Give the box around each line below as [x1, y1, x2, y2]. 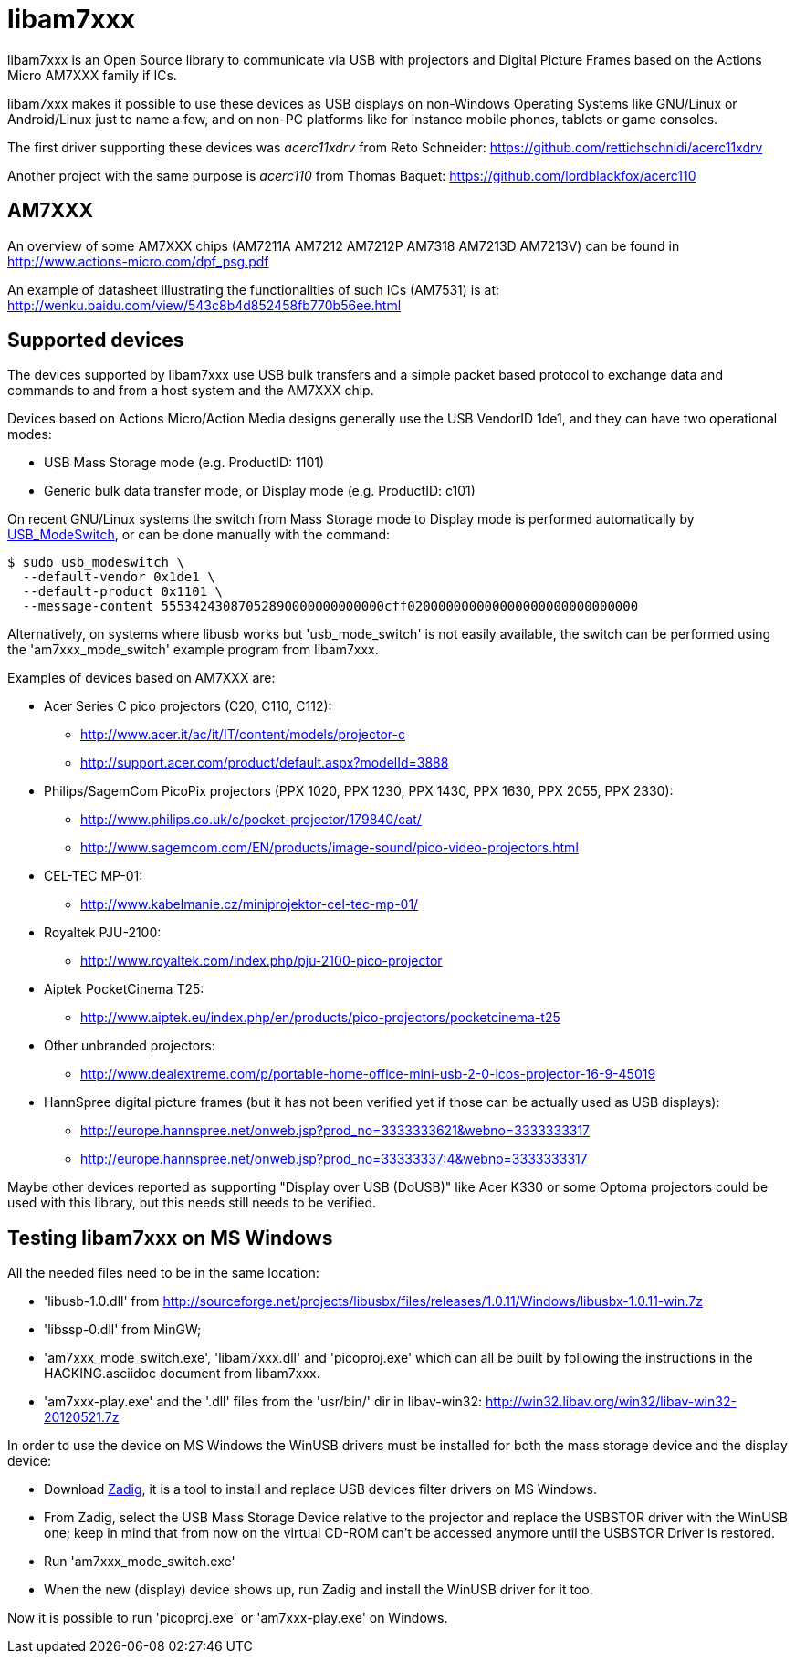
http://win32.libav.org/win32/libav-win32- [485, 1394, 737, 1410]
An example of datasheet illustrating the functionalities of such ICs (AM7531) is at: [7, 281, 500, 298]
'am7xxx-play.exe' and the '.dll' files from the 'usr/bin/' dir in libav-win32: [44, 1394, 482, 1410]
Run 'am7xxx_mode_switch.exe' [44, 1553, 235, 1570]
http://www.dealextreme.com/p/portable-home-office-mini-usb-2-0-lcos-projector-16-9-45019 [80, 1066, 656, 1082]
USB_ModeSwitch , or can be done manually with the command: [7, 527, 390, 543]
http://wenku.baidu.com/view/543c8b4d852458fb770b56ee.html [7, 297, 402, 313]
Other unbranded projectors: [44, 1038, 215, 1054]
